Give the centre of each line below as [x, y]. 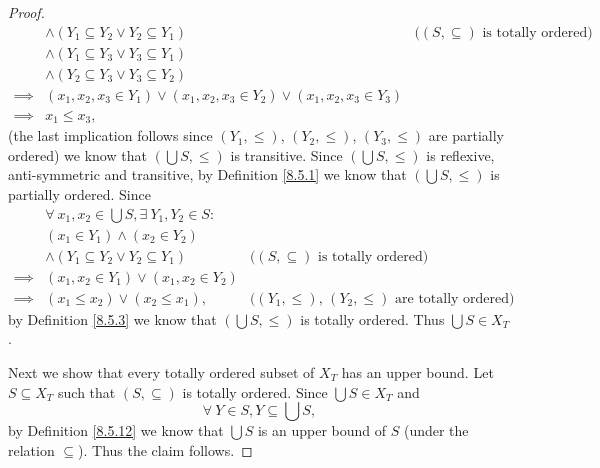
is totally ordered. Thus [372, 318]
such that [87, 391]
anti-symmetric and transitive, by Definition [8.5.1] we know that [207, 174]
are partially [466, 135]
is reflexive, [460, 154]
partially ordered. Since [79, 193]
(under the [436, 430]
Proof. [26, 12]
